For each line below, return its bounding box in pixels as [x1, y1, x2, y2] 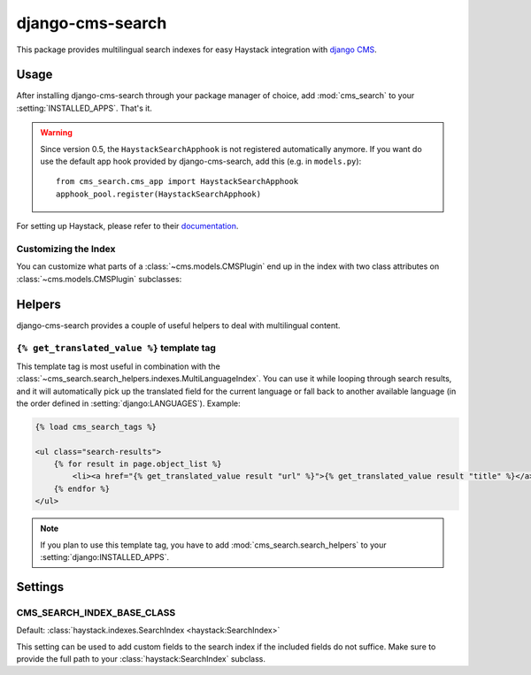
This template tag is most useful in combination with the [16, 361, 220, 372]
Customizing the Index [16, 242, 116, 255]
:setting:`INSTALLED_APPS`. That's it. [16, 103, 152, 113]
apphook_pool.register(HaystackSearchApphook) [56, 188, 261, 199]
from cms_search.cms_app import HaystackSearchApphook [56, 177, 299, 187]
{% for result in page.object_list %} [53, 459, 222, 469]
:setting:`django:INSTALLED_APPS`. [40, 552, 170, 563]
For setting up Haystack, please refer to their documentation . [16, 221, 239, 232]
